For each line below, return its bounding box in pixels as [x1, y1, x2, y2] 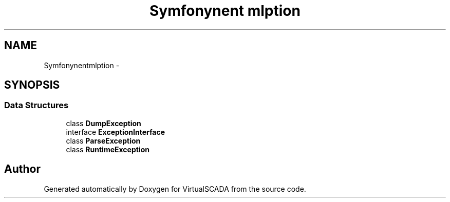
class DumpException [66, 118, 141, 128]
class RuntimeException [66, 145, 149, 154]
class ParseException [66, 136, 141, 145]
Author [4, 163, 41, 176]
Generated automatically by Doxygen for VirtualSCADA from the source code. [44, 184, 306, 193]
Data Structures [4, 100, 69, 111]
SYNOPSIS [4, 78, 60, 92]
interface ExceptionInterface [66, 127, 165, 136]
